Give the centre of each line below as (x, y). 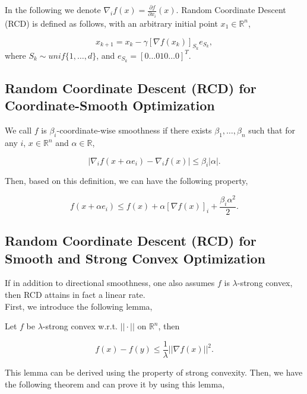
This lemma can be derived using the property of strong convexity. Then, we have (154, 372)
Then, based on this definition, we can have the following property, (126, 181)
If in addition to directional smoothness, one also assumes (110, 283)
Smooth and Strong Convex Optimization (135, 258)
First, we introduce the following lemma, (79, 306)
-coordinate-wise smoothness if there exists (134, 130)
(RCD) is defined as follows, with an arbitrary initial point (111, 23)
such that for (272, 130)
